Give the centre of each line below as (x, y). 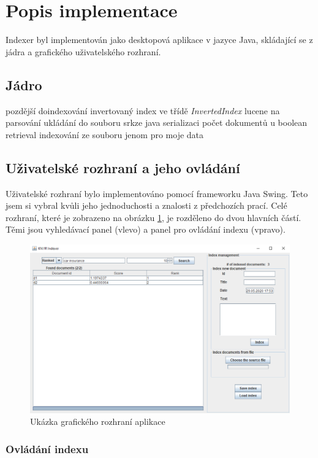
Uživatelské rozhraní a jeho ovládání (123, 167)
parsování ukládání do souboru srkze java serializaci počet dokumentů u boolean (157, 122)
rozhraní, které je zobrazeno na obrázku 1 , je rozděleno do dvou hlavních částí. (153, 217)
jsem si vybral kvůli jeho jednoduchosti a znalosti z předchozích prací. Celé (146, 205)
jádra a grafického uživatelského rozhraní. (83, 51)
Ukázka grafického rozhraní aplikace (98, 421)
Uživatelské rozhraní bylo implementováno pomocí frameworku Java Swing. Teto (157, 193)
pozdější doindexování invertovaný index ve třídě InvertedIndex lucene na (143, 110)
